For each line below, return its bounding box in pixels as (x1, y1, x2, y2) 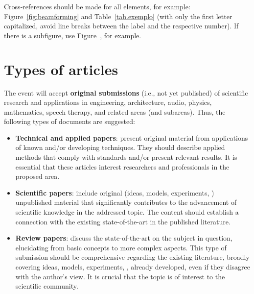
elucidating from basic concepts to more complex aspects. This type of (15, 242, 227, 252)
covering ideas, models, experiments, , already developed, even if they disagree (15, 262, 250, 271)
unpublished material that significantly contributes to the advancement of (15, 197, 237, 207)
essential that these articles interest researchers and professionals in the (15, 161, 230, 171)
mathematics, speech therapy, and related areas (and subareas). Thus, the (4, 106, 226, 117)
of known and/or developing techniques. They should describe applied (15, 142, 225, 152)
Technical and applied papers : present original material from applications (15, 132, 248, 143)
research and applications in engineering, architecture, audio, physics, (4, 97, 212, 107)
